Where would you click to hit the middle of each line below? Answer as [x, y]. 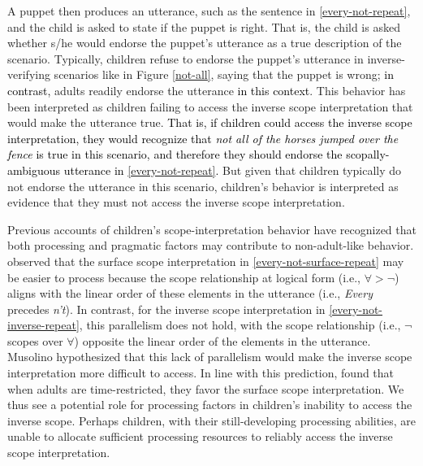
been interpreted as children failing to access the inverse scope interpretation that [210, 106]
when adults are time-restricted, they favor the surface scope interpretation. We [206, 388]
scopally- [368, 154]
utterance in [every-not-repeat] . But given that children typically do [233, 170]
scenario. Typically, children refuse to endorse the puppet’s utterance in [186, 58]
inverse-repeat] [43, 325]
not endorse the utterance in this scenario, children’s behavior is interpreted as [203, 186]
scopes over [35, 340]
